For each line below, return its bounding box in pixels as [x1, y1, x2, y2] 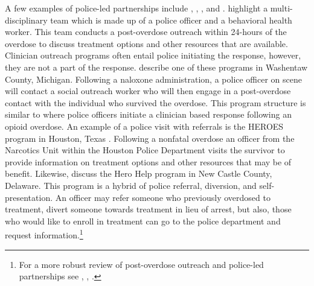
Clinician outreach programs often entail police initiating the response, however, [5, 49, 301, 62]
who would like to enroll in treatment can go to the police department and [5, 214, 281, 227]
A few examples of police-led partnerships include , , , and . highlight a [5, 2, 268, 14]
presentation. [5, 191, 53, 203]
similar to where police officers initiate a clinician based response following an [5, 108, 292, 121]
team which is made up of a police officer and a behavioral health [50, 13, 292, 26]
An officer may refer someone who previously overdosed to [55, 191, 271, 203]
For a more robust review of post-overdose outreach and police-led [19, 258, 264, 270]
